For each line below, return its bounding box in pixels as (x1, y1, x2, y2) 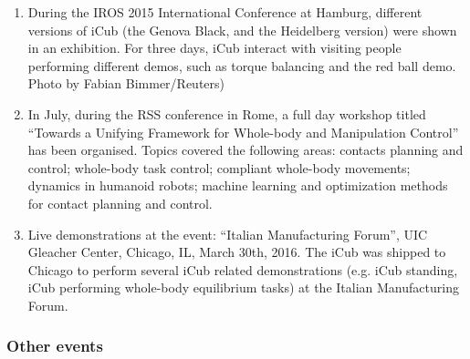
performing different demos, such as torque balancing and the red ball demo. (27, 56, 456, 75)
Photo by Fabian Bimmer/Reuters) (27, 74, 225, 93)
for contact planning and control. (27, 193, 213, 212)
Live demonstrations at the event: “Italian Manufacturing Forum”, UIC (27, 224, 428, 243)
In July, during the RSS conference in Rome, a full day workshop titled (27, 104, 426, 123)
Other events (6, 334, 103, 357)
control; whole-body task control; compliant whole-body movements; (27, 158, 411, 177)
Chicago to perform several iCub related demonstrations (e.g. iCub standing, (27, 260, 458, 279)
